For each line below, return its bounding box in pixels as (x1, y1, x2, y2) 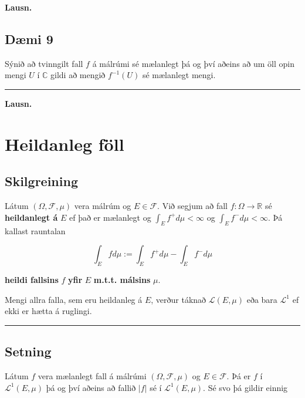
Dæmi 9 (5, 29, 53, 48)
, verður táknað (151, 293, 206, 305)
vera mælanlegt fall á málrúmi (38, 369, 147, 382)
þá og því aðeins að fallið (46, 381, 136, 393)
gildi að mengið (50, 69, 106, 81)
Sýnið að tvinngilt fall (5, 57, 83, 69)
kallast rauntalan (5, 224, 66, 237)
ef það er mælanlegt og (69, 211, 151, 223)
